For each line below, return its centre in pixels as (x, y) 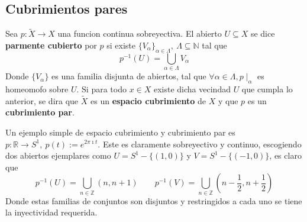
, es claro (285, 155)
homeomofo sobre (37, 89)
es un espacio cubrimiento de (148, 100)
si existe (121, 45)
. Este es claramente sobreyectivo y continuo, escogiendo (200, 144)
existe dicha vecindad (192, 89)
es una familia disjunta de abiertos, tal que (129, 76)
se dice (263, 33)
